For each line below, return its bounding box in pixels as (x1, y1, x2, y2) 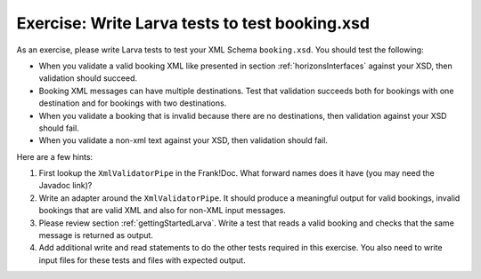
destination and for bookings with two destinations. (38, 98, 227, 108)
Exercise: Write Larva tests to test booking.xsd (16, 13, 370, 33)
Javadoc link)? (38, 180, 93, 191)
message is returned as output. (38, 230, 153, 241)
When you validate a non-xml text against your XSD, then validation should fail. (38, 135, 329, 146)
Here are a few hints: (16, 151, 94, 162)
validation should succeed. (38, 73, 138, 84)
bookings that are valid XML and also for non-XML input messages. (38, 205, 287, 216)
